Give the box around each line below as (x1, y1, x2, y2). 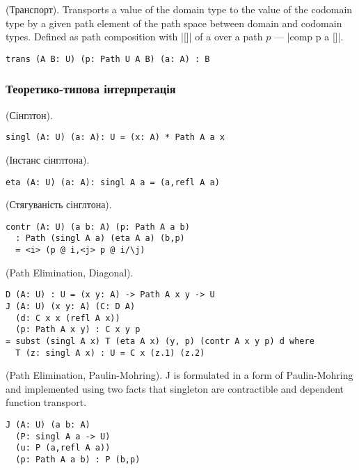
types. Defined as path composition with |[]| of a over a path (6, 29, 263, 44)
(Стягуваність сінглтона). (6, 197, 112, 212)
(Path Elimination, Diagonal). (6, 265, 134, 279)
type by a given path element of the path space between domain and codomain (6, 15, 342, 30)
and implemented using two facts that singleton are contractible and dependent (6, 381, 344, 395)
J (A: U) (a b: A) (6, 420, 90, 430)
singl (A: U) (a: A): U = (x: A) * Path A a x (6, 132, 225, 143)
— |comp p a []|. (273, 29, 344, 44)
